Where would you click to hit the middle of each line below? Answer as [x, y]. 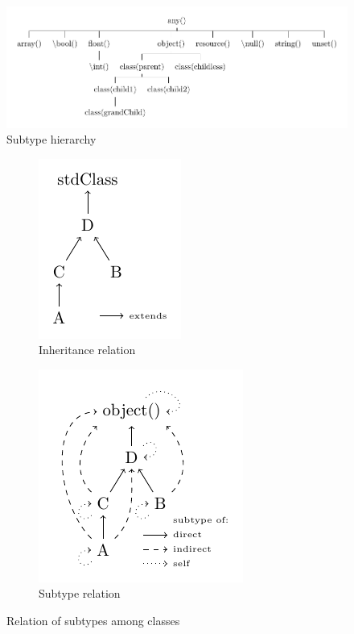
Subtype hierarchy [51, 139]
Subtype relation [80, 593]
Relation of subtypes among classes [93, 621]
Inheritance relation [87, 350]
